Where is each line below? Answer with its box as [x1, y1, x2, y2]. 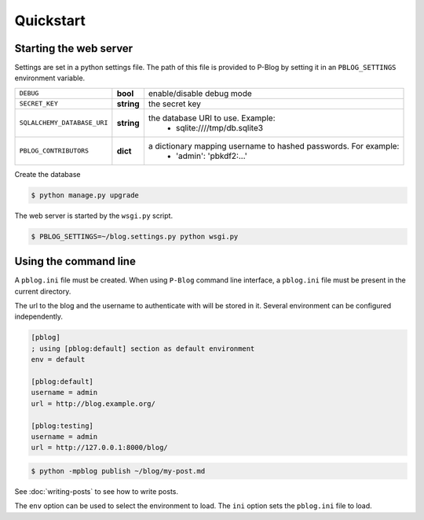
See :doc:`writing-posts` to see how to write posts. [14, 486, 178, 496]
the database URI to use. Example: [148, 112, 276, 124]
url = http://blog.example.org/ [31, 399, 156, 408]
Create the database [14, 169, 81, 179]
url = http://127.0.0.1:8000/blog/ [31, 443, 168, 452]
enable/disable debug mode [148, 87, 253, 98]
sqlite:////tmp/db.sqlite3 [175, 122, 263, 133]
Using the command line [14, 255, 137, 268]
